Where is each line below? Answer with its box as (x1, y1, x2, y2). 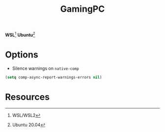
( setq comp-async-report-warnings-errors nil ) (5, 75, 102, 79)
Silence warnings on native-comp (12, 65, 80, 71)
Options (5, 49, 38, 60)
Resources (5, 91, 50, 103)
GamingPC (60, 3, 105, 15)
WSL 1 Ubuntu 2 (5, 31, 35, 38)
